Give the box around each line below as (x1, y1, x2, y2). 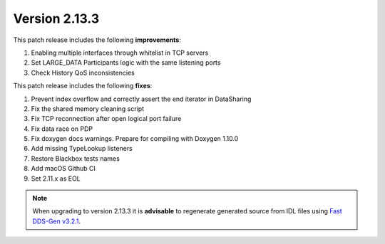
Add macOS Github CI (31, 164, 96, 173)
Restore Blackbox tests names (31, 154, 120, 163)
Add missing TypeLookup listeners (31, 144, 133, 153)
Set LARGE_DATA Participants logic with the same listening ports (31, 58, 221, 67)
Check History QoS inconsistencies (31, 68, 135, 77)
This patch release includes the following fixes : (13, 82, 153, 90)
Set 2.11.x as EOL (31, 174, 81, 183)
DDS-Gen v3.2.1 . (32, 217, 81, 226)
